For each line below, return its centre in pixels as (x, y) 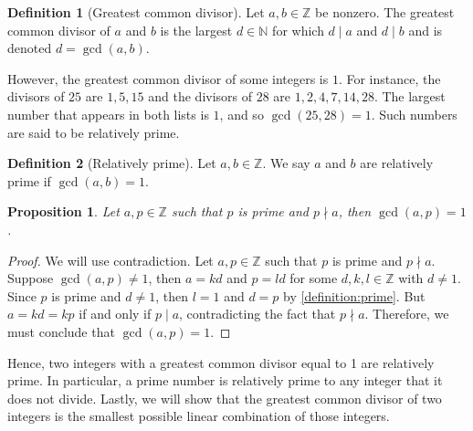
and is (426, 30)
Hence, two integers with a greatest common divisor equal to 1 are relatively (221, 362)
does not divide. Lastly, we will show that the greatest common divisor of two (225, 398)
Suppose (31, 278)
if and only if (115, 314)
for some (314, 278)
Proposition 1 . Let (63, 211)
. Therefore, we (407, 314)
